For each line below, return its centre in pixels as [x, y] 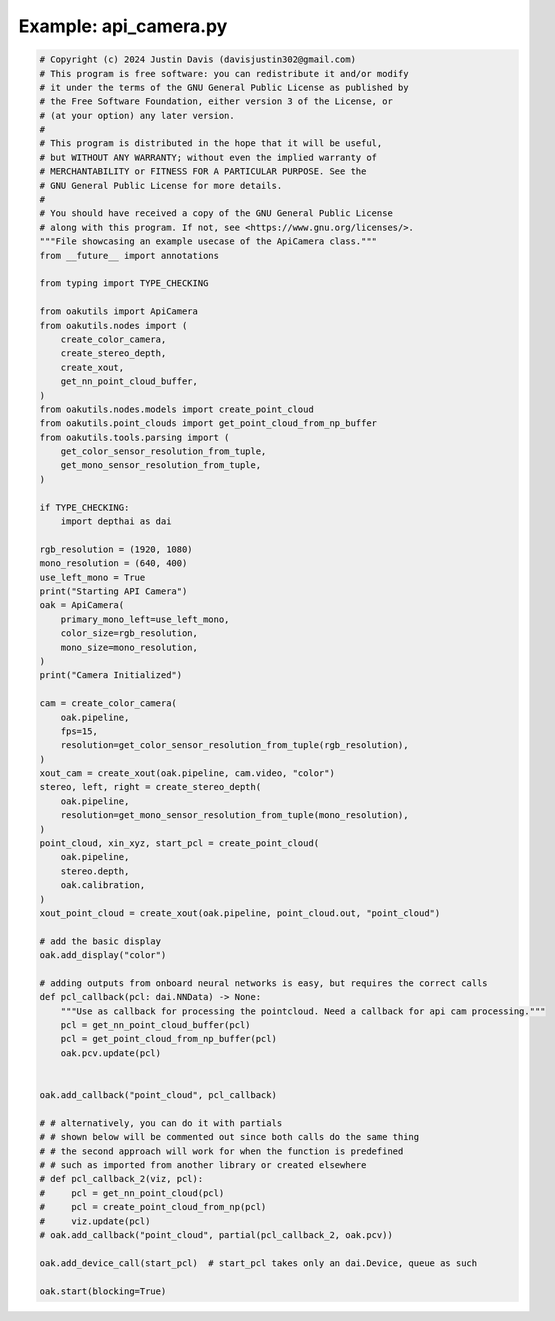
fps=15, [79, 731]
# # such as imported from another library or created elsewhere [203, 1165]
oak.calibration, [103, 885]
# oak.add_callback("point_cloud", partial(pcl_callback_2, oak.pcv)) [216, 1234]
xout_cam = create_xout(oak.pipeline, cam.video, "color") [187, 773]
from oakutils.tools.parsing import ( [134, 437]
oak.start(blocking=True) [103, 1291]
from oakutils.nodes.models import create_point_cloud [176, 409]
